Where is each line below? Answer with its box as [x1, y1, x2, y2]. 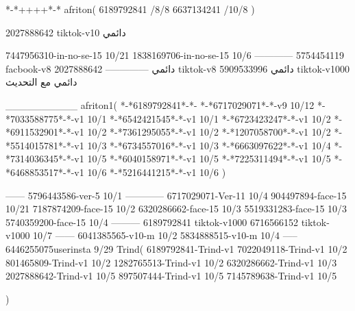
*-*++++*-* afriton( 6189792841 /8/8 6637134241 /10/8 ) [5, 2, 255, 16]
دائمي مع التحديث [5, 75, 77, 89]
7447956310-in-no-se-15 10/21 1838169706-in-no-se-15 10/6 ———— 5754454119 [5, 48, 344, 62]
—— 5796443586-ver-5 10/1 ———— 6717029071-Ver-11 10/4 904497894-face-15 [5, 188, 347, 202]
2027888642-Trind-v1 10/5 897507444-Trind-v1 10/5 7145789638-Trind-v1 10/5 [5, 269, 337, 283]
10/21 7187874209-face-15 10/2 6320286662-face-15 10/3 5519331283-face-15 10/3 [5, 201, 347, 216]
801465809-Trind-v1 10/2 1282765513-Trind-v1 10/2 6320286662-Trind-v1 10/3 [5, 255, 337, 269]
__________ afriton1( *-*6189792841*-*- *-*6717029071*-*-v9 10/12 [5, 97, 315, 112]
